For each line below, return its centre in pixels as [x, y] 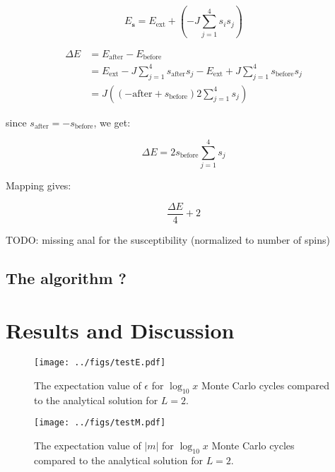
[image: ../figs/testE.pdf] [100, 363]
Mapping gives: [39, 185]
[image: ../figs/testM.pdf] [100, 423]
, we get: [112, 122]
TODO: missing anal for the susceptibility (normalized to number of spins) [168, 239]
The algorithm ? [66, 277]
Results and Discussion [120, 330]
